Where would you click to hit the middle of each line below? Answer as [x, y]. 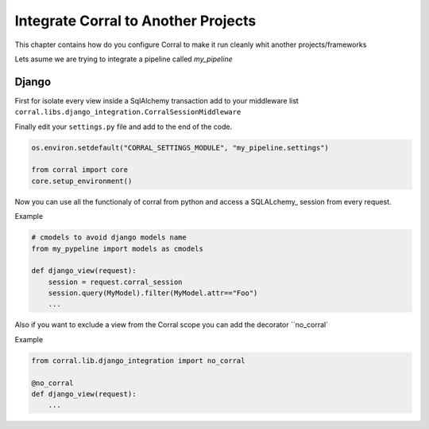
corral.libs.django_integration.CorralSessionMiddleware [128, 112]
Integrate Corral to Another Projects [135, 21]
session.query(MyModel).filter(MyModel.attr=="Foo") [153, 293]
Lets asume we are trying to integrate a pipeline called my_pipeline [124, 59]
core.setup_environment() [82, 181]
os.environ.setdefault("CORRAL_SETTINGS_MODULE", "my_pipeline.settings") [180, 148]
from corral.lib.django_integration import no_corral [138, 361]
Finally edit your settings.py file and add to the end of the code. [124, 127]
